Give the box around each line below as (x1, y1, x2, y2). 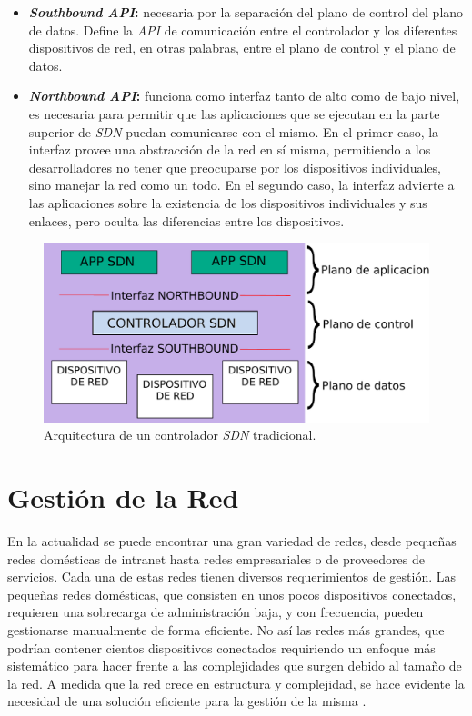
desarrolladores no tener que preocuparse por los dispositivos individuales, (28, 157, 442, 176)
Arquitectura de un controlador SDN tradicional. (44, 425, 316, 444)
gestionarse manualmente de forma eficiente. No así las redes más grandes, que (7, 620, 445, 639)
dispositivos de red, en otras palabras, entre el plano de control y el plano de (28, 38, 456, 57)
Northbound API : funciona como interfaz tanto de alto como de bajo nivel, (28, 86, 460, 105)
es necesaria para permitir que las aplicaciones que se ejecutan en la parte (28, 104, 440, 123)
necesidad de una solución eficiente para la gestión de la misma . (7, 691, 367, 711)
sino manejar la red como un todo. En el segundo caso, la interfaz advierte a (28, 175, 455, 194)
